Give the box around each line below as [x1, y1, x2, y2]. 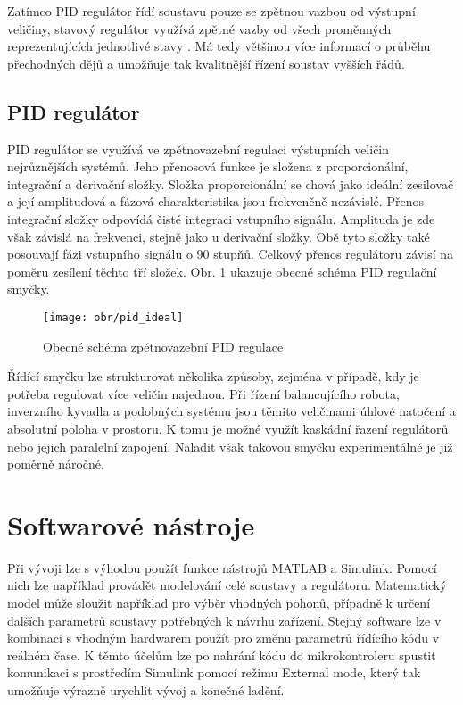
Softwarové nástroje [7, 506, 255, 543]
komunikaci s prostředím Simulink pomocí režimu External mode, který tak [7, 663, 421, 682]
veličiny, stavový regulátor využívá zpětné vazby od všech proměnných [7, 19, 392, 37]
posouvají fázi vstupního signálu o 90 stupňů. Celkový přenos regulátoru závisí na [7, 245, 453, 263]
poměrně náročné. [7, 454, 104, 473]
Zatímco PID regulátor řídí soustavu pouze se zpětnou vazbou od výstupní [7, 2, 416, 20]
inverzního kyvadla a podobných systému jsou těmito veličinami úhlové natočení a [7, 402, 456, 420]
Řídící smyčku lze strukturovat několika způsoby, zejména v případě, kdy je [7, 367, 419, 386]
